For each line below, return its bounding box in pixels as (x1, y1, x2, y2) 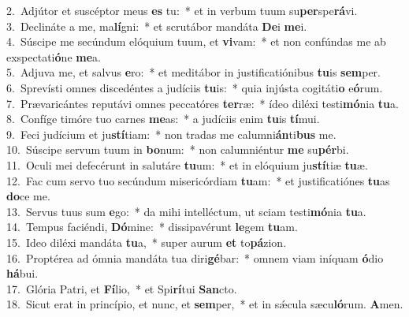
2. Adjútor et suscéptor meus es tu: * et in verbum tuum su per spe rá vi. (6, 2, 358, 18)
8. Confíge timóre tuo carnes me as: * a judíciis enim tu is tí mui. (6, 110, 320, 127)
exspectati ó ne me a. (6, 48, 101, 65)
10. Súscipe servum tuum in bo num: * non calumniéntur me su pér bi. (6, 141, 349, 158)
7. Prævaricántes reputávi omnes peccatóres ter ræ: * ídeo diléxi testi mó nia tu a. (6, 95, 399, 111)
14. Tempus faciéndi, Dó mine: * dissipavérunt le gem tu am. (6, 218, 298, 235)
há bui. (6, 265, 39, 282)
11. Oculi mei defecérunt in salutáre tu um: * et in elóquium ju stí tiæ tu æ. (6, 156, 368, 173)
